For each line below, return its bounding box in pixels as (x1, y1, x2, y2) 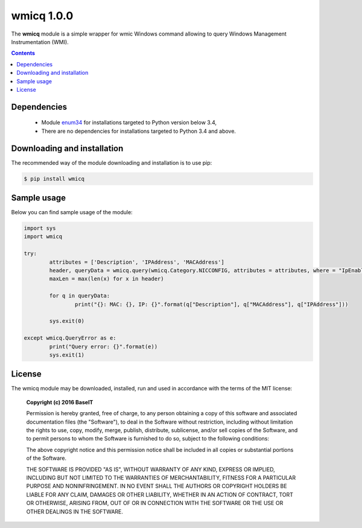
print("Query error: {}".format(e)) (49, 343, 158, 350)
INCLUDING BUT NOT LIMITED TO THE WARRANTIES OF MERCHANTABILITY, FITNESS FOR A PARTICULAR (26, 474, 296, 481)
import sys (24, 225, 56, 232)
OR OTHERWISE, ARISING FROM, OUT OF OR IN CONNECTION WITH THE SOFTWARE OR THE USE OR (26, 500, 284, 507)
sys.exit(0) (49, 317, 84, 325)
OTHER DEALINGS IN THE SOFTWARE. (26, 507, 124, 515)
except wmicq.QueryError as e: (24, 335, 117, 342)
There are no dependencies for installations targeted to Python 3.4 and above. (41, 127, 237, 135)
